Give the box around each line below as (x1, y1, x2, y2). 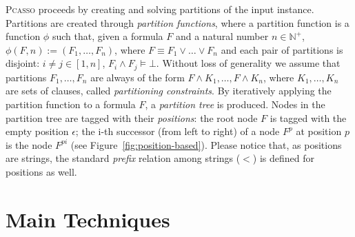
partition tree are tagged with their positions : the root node (6, 110, 258, 125)
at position (296, 124, 342, 138)
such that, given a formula (52, 29, 163, 43)
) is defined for (252, 151, 315, 165)
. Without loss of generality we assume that (156, 56, 341, 70)
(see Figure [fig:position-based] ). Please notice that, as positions (70, 137, 342, 152)
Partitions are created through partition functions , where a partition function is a (6, 15, 349, 30)
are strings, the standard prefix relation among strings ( (6, 151, 241, 165)
